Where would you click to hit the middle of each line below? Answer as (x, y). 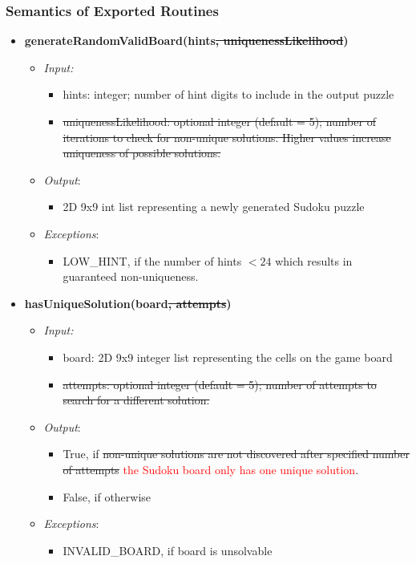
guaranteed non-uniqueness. (131, 276)
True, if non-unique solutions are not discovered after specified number (236, 454)
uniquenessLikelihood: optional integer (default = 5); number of (219, 121)
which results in (314, 260)
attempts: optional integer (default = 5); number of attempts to (220, 384)
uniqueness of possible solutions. (142, 153)
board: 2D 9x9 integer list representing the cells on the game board (228, 357)
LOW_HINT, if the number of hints (152, 260)
